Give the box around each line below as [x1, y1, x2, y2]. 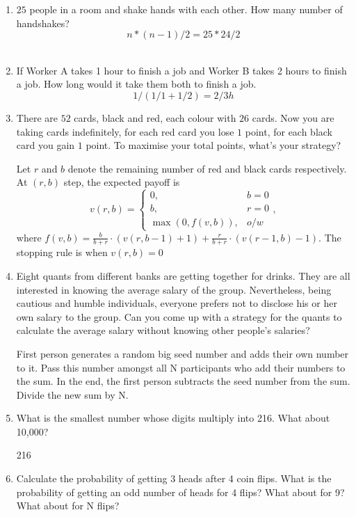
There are [16, 110, 58, 125]
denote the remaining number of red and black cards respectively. [67, 161, 347, 175]
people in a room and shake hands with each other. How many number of [29, 2, 343, 16]
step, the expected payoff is [63, 175, 180, 189]
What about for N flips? [16, 498, 120, 513]
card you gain [16, 138, 75, 152]
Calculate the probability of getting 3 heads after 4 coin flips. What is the [16, 471, 332, 486]
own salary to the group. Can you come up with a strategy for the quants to [16, 309, 342, 324]
